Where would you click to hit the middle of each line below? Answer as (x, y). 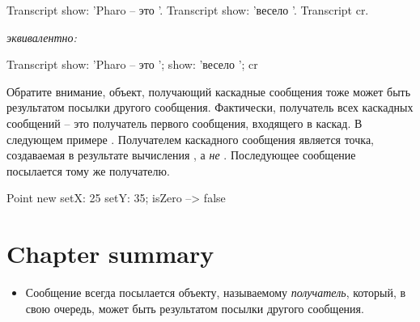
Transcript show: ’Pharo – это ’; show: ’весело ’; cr (132, 64)
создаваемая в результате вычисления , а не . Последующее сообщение (181, 155)
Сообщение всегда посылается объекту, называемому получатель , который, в (216, 292)
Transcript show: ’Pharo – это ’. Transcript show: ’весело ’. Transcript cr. (188, 10)
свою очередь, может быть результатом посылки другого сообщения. (195, 308)
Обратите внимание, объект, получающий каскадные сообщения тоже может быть (209, 91)
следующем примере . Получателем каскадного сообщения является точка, (190, 139)
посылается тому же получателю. (88, 170)
